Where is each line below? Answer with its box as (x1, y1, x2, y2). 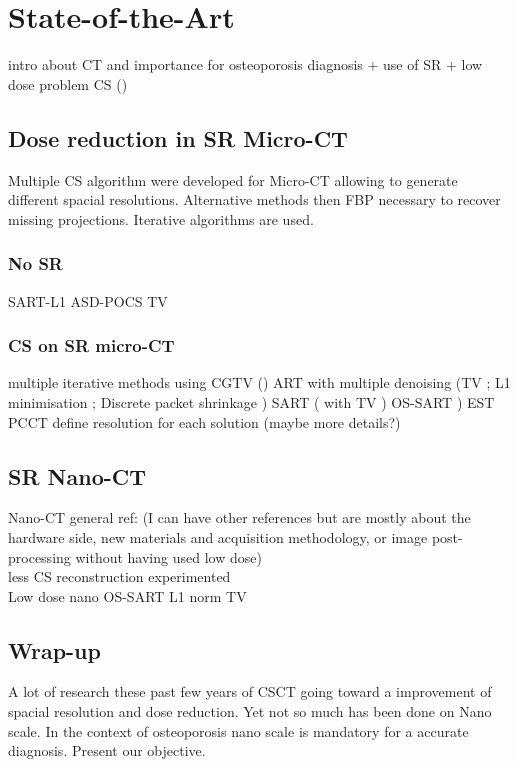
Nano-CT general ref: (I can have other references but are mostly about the (8, 507, 471, 528)
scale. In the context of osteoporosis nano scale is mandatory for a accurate (8, 720, 469, 741)
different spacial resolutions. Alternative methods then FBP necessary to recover (8, 189, 501, 210)
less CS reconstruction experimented (8, 566, 231, 587)
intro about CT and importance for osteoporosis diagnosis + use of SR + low (8, 54, 483, 75)
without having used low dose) (75, 546, 262, 567)
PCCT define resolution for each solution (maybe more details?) (8, 411, 401, 432)
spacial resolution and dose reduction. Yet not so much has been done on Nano (8, 701, 492, 722)
